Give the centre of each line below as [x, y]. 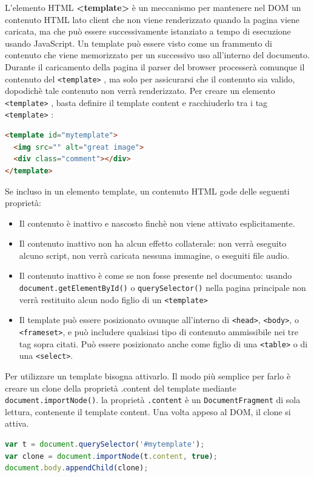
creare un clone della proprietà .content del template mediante [121, 388]
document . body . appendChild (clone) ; [77, 468]
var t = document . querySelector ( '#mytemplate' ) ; [105, 445]
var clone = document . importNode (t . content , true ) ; [111, 456]
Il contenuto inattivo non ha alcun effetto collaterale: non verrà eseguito [153, 243]
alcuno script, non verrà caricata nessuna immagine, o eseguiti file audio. [154, 255]
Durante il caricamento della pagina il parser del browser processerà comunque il [155, 66]
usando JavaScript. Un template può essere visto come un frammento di [139, 43]
